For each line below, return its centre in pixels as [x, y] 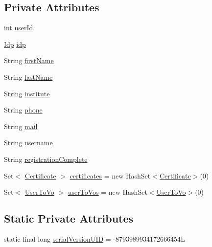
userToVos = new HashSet [107, 192]
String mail [21, 126]
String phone [23, 110]
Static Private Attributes [69, 218]
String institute [27, 93]
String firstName [29, 60]
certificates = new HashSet [110, 175]
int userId [19, 28]
